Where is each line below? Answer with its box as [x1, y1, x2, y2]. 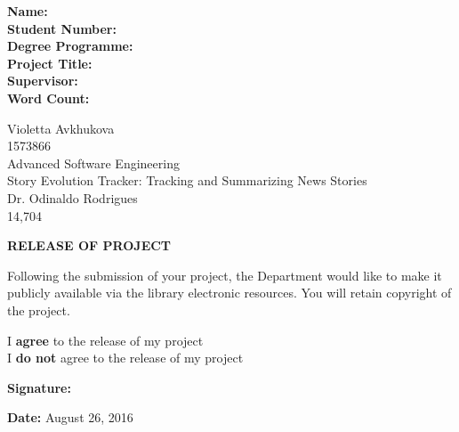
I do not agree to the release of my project [7, 348, 244, 367]
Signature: [7, 378, 71, 396]
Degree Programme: [7, 37, 133, 55]
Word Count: [7, 88, 90, 107]
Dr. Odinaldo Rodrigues [7, 188, 138, 207]
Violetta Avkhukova [7, 118, 115, 137]
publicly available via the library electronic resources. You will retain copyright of [7, 283, 452, 302]
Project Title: [7, 53, 93, 72]
